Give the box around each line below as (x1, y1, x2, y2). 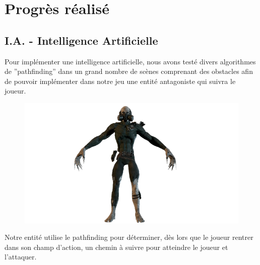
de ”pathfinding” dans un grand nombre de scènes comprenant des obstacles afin (5, 66, 253, 76)
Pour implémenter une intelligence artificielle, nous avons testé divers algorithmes (5, 56, 256, 66)
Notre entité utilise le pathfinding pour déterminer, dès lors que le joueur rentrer (5, 232, 253, 242)
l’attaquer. (5, 251, 37, 262)
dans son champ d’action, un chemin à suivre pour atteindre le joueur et (5, 241, 228, 252)
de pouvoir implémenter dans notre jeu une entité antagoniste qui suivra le (5, 75, 236, 86)
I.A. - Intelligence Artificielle (5, 32, 158, 48)
